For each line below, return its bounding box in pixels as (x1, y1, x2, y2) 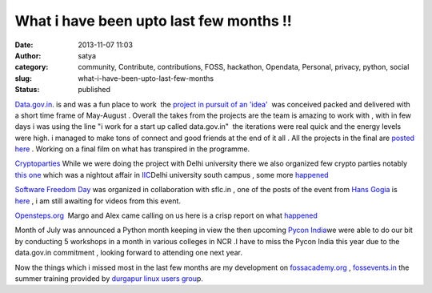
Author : (14, 50, 42, 60)
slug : (14, 73, 32, 83)
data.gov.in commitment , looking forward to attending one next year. (14, 248, 243, 258)
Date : (14, 40, 34, 50)
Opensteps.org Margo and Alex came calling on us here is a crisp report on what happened (14, 211, 318, 220)
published (78, 85, 111, 94)
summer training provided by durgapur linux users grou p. (14, 273, 204, 283)
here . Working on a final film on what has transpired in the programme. (14, 144, 250, 154)
